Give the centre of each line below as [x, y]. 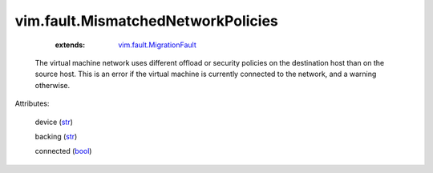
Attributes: [32, 103]
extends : [70, 45]
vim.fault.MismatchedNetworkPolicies [146, 21]
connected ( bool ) [63, 151]
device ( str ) [54, 122]
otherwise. [53, 85]
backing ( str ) [56, 136]
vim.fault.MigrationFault [157, 45]
